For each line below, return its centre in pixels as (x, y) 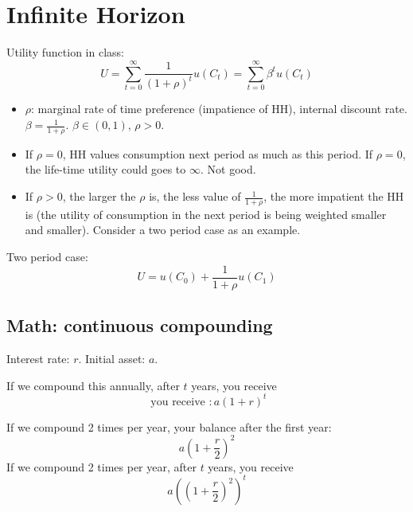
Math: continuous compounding (140, 325)
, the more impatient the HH (334, 196)
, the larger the (99, 196)
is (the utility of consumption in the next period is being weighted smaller (206, 214)
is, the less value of (195, 196)
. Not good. (228, 169)
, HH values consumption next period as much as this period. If (218, 153)
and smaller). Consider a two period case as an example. (163, 230)
